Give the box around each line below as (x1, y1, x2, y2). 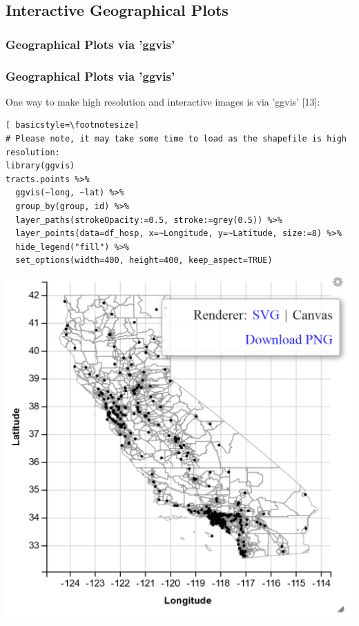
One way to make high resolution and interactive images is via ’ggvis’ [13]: (6, 94, 320, 108)
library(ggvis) (6, 161, 75, 171)
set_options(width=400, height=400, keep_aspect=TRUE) (15, 255, 273, 266)
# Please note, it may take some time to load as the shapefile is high (6, 134, 347, 144)
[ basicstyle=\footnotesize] (6, 120, 139, 130)
